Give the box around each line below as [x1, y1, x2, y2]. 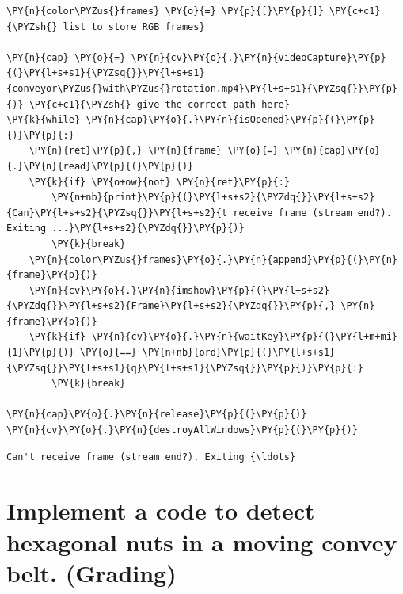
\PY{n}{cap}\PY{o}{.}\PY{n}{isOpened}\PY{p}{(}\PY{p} [86, 114, 375, 126]
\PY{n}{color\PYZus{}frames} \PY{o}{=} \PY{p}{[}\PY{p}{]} [6, 6, 324, 17]
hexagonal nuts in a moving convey [6, 525, 397, 558]
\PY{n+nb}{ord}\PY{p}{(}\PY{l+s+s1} [142, 347, 336, 359]
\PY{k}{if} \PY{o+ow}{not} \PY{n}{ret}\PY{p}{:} [29, 176, 290, 188]
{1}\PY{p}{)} [6, 347, 74, 359]
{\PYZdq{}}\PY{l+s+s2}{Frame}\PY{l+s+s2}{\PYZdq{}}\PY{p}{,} [6, 300, 336, 312]
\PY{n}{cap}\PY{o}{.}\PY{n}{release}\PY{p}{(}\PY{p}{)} [6, 409, 307, 421]
